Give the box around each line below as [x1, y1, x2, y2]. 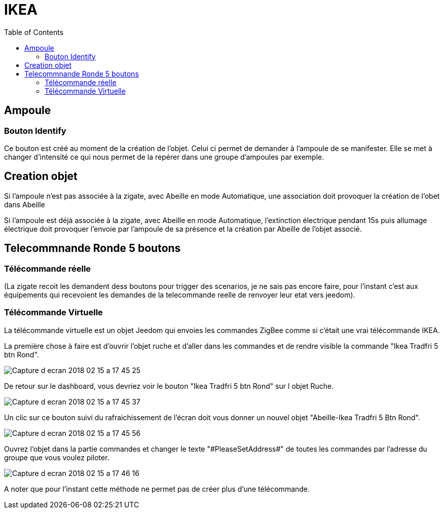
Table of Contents [4, 27, 64, 36]
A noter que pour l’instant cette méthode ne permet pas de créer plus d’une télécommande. [4, 484, 310, 493]
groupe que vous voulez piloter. [4, 453, 109, 462]
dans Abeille [4, 200, 45, 209]
